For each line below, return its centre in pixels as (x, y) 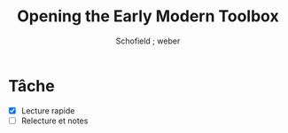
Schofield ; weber (148, 41)
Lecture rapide (48, 110)
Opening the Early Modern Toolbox (148, 16)
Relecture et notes (54, 121)
